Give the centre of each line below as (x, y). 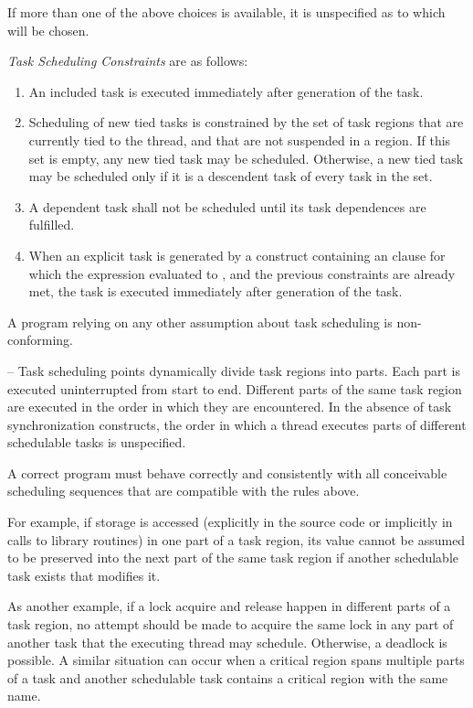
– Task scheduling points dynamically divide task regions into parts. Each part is (234, 370)
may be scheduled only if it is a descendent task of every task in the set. (231, 176)
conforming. (41, 340)
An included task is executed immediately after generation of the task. (226, 91)
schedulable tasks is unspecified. (97, 442)
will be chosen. (48, 30)
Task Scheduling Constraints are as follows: (128, 61)
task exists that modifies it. (84, 575)
